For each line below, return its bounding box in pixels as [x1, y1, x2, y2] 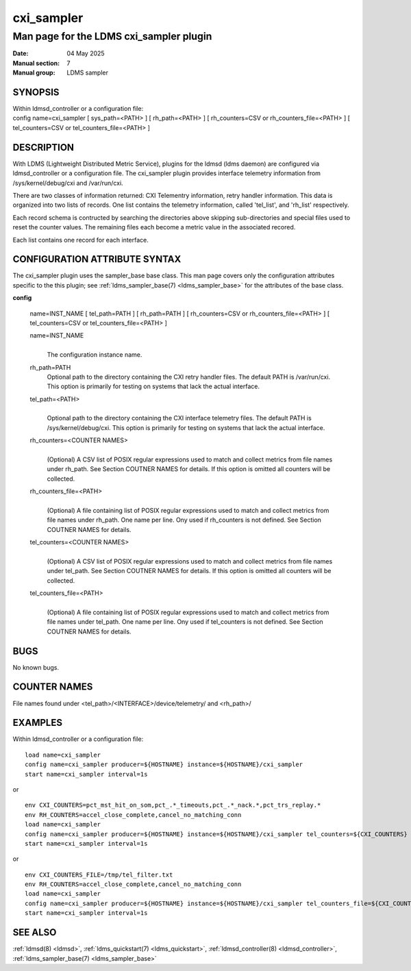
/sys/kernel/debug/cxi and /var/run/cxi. [12, 179, 123, 187]
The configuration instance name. [47, 351, 142, 359]
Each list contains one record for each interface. [12, 236, 149, 244]
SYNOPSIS [12, 86, 60, 98]
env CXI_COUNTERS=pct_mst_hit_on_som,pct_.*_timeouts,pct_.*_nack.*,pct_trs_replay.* [25, 801, 321, 809]
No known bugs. [12, 663, 60, 671]
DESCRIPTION [12, 141, 75, 153]
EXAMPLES [12, 717, 63, 729]
